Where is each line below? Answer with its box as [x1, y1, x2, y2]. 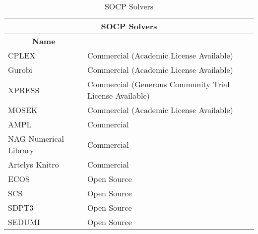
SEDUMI [8, 216, 40, 228]
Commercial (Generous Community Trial [87, 78, 230, 90]
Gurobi [8, 64, 33, 75]
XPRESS [8, 84, 40, 96]
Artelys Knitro [8, 159, 59, 170]
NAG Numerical [8, 133, 64, 144]
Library [8, 144, 34, 156]
